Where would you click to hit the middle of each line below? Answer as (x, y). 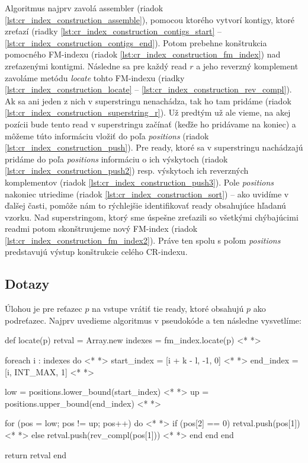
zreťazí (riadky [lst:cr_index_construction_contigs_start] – (113, 31)
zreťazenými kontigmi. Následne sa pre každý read (96, 66)
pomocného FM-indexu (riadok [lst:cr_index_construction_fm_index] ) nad (143, 54)
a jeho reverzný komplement (247, 66)
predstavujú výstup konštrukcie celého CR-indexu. (96, 252)
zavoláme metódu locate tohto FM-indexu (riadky (95, 77)
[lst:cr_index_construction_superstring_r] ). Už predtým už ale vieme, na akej (148, 112)
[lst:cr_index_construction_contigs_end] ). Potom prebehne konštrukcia (136, 42)
